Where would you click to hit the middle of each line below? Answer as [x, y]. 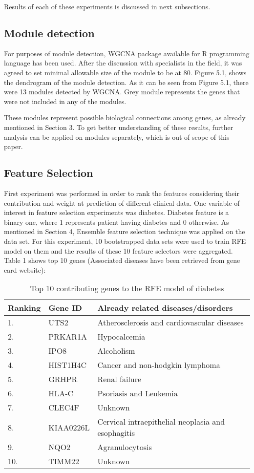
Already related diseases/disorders [165, 308]
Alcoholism [116, 351]
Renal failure [119, 379]
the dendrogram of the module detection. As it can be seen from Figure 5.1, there [126, 82]
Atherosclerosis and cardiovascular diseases [170, 322]
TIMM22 [64, 461]
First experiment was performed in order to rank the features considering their [122, 193]
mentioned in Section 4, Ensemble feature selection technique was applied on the [125, 231]
